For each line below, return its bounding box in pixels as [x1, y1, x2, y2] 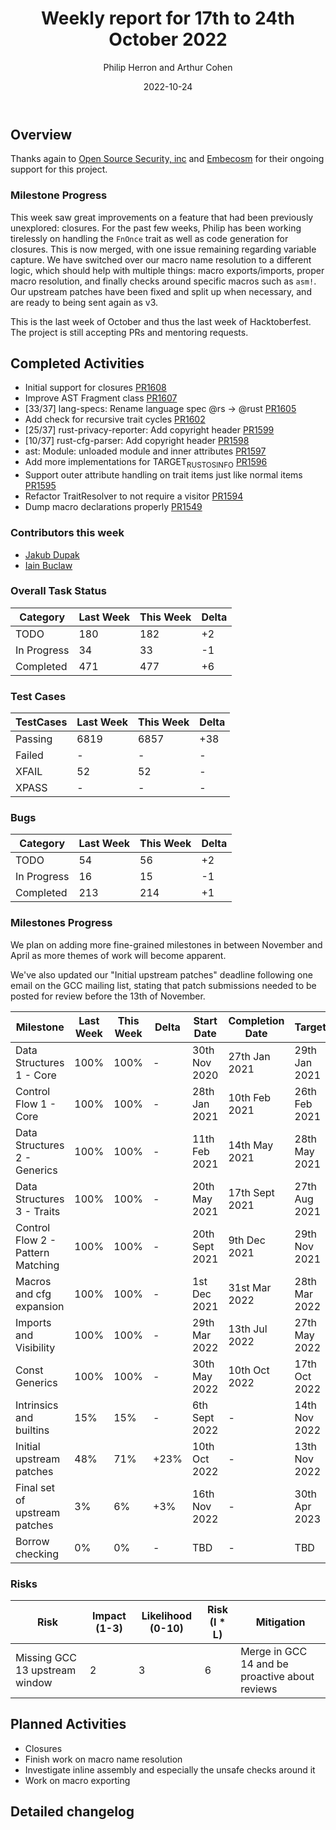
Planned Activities [10, 1716, 127, 1733]
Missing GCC [15, 1651, 77, 1665]
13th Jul [228, 1322, 268, 1336]
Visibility [15, 1340, 56, 1354]
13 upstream [15, 1663, 77, 1677]
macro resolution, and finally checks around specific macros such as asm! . [10, 275, 317, 287]
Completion [228, 1013, 285, 1027]
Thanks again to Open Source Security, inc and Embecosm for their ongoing [10, 153, 325, 165]
